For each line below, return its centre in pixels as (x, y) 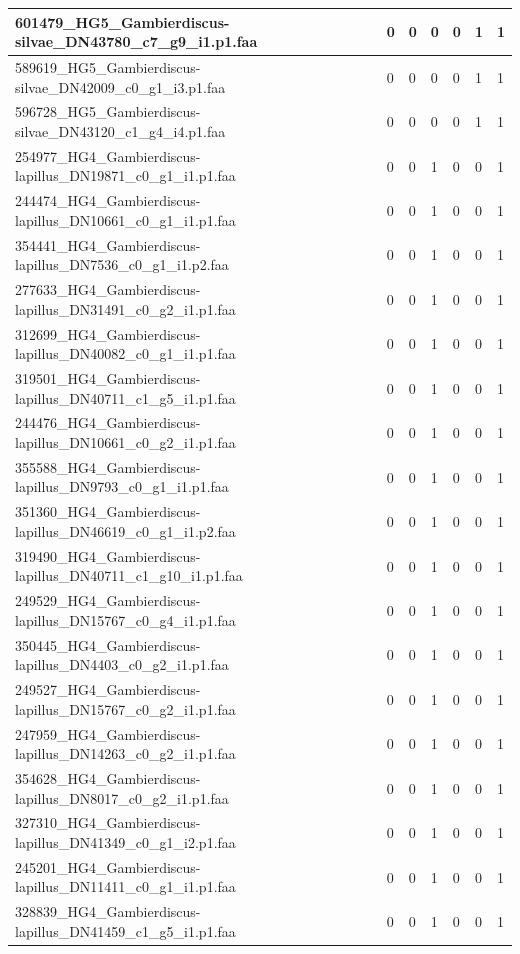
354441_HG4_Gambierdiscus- (108, 244)
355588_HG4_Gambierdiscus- (108, 466)
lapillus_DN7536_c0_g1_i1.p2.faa (122, 264)
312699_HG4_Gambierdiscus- (108, 333)
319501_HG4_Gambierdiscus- (108, 378)
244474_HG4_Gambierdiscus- (108, 200)
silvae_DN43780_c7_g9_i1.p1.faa (136, 41)
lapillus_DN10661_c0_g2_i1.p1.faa (125, 442)
